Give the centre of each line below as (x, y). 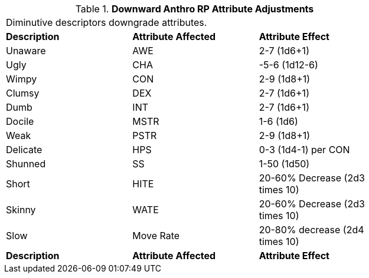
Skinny (21, 210)
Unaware (26, 51)
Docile (20, 121)
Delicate (24, 150)
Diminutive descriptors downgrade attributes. (107, 22)
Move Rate (156, 236)
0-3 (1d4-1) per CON (304, 150)
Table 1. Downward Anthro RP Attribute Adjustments (195, 9)
